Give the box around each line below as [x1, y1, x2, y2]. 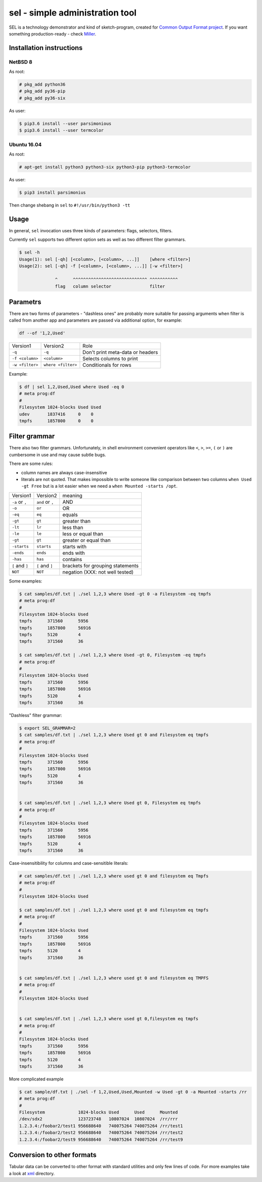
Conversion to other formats [9, 1151, 97, 1159]
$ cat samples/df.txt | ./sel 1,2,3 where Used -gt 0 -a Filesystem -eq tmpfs [19, 591, 211, 597]
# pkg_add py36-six [19, 95, 65, 101]
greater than [62, 517, 91, 524]
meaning [62, 492, 82, 499]
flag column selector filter [55, 284, 165, 289]
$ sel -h [19, 250, 40, 255]
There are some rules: [9, 461, 53, 466]
